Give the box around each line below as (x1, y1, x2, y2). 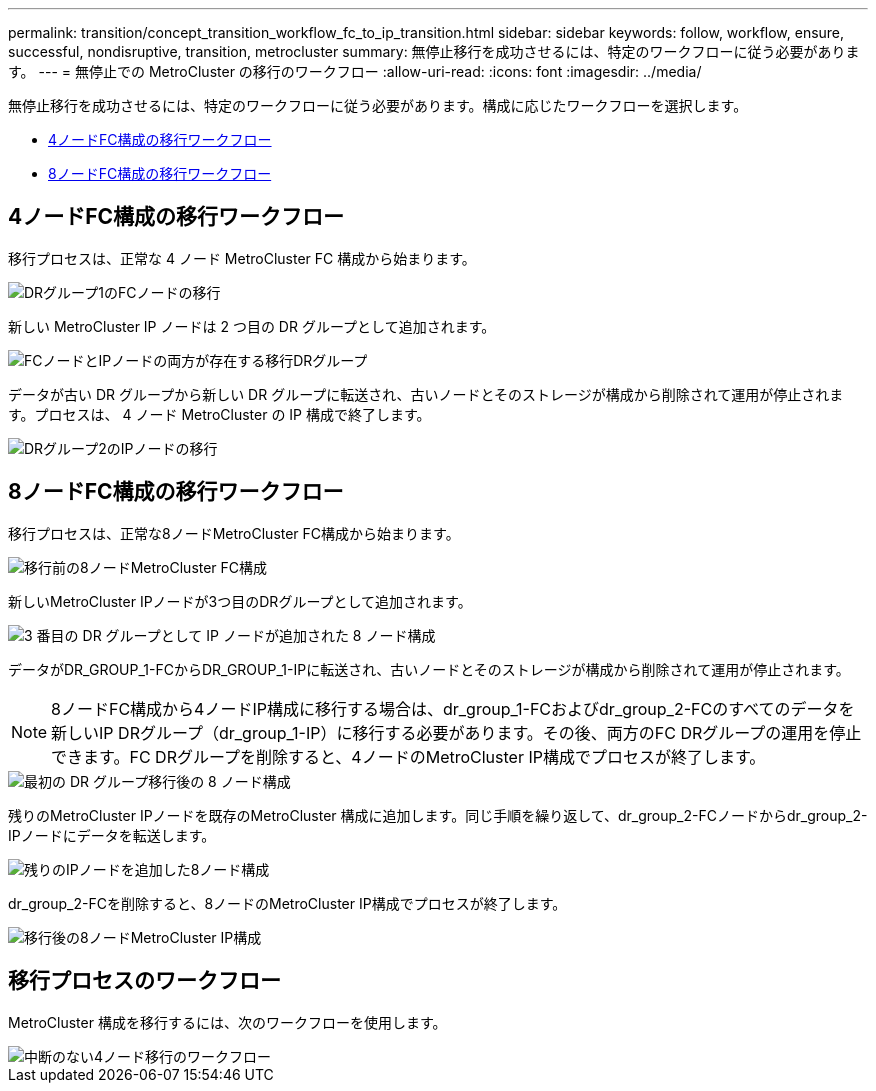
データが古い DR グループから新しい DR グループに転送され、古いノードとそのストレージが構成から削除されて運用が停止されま (8, 385, 844, 403)
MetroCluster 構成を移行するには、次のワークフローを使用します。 (8, 1013, 447, 1031)
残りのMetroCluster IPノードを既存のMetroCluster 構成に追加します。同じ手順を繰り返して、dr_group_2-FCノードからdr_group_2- (8, 806, 868, 824)
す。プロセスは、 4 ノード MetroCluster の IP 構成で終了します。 (8, 405, 431, 423)
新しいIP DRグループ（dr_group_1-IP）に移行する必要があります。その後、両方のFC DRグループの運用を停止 (51, 722, 862, 743)
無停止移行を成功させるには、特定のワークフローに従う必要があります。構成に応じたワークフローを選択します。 (8, 97, 748, 114)
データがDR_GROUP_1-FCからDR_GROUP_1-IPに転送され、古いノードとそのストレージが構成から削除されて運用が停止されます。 (8, 660, 850, 678)
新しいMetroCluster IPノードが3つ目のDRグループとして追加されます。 (8, 592, 472, 610)
